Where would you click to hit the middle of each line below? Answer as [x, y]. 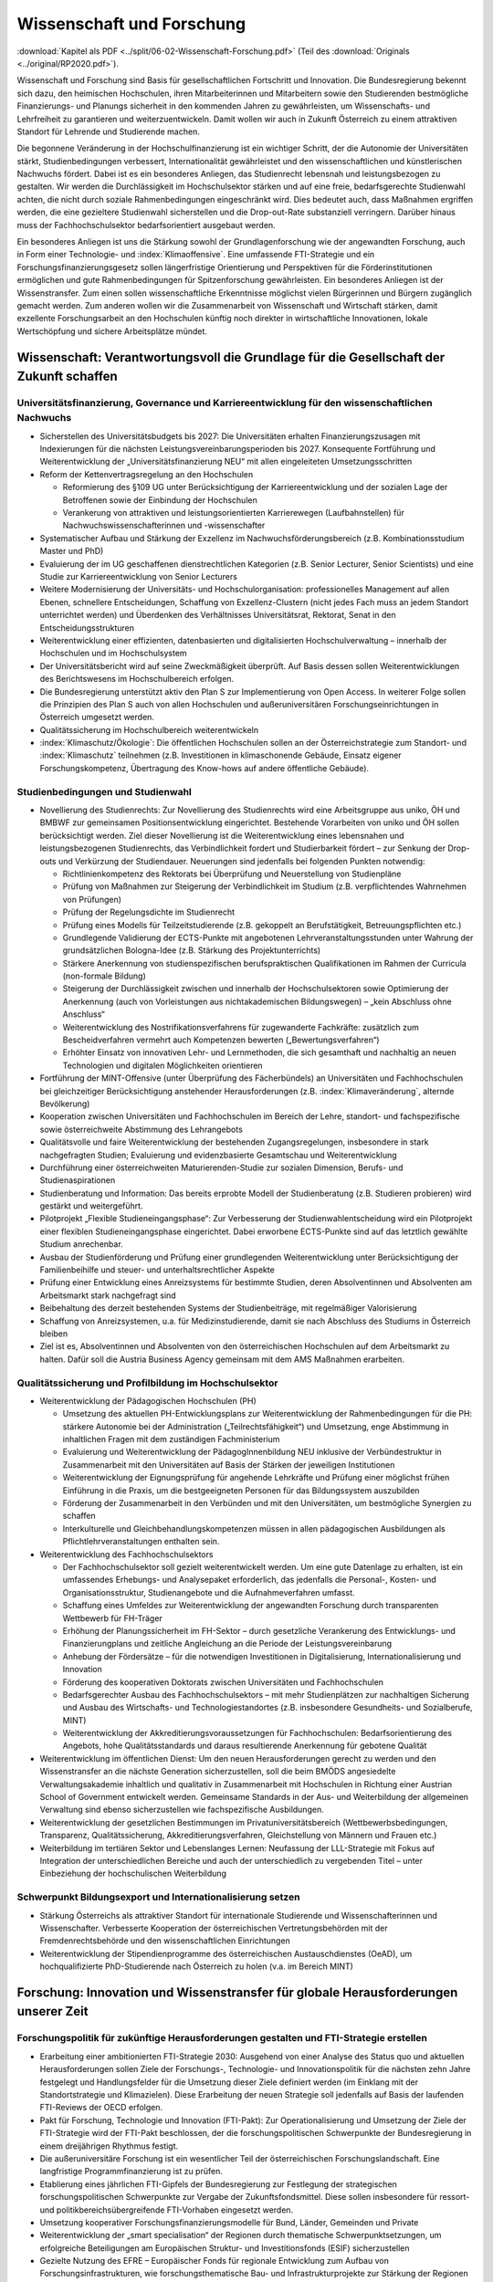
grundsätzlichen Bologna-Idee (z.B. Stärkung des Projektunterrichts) [192, 950]
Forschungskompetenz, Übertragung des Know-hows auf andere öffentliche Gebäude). [205, 768]
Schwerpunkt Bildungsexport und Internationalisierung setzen [158, 1897]
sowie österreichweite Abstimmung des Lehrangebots [142, 1129]
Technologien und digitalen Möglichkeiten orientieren [163, 1065]
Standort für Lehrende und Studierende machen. [108, 131]
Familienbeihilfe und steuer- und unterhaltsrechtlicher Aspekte [157, 1270]
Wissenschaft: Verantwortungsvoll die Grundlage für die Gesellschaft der [231, 357]
